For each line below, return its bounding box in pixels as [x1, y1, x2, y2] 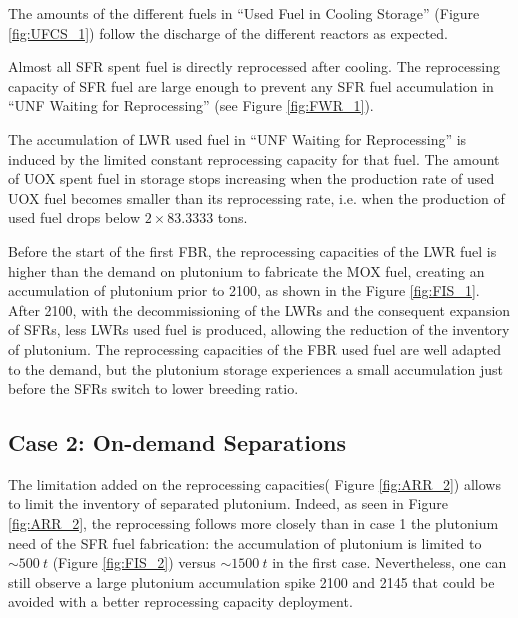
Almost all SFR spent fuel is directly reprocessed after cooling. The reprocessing [8, 56, 500, 77]
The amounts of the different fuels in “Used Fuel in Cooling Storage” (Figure [8, 3, 480, 23]
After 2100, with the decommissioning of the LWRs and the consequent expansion [8, 299, 511, 320]
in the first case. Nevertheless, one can [272, 552, 507, 573]
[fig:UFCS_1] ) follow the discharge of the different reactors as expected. [8, 22, 449, 43]
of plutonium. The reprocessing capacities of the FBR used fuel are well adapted [8, 338, 501, 359]
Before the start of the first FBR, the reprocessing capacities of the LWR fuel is [8, 240, 497, 261]
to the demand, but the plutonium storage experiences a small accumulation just [8, 358, 504, 379]
